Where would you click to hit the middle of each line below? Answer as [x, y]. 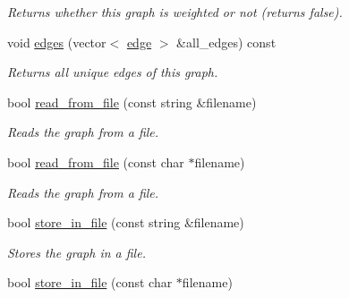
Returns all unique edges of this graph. [113, 72]
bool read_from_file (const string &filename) [132, 102]
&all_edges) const [226, 42]
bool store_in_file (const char [90, 282]
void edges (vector [57, 42]
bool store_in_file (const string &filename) [126, 222]
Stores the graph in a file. [77, 252]
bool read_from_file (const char [96, 162]
